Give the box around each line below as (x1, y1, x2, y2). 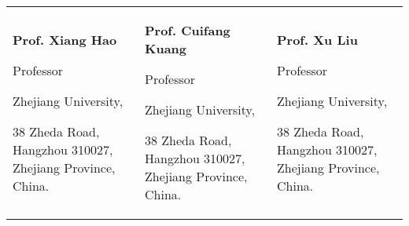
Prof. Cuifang (145, 21, 230, 39)
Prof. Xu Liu (277, 30, 358, 49)
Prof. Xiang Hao (13, 30, 117, 49)
